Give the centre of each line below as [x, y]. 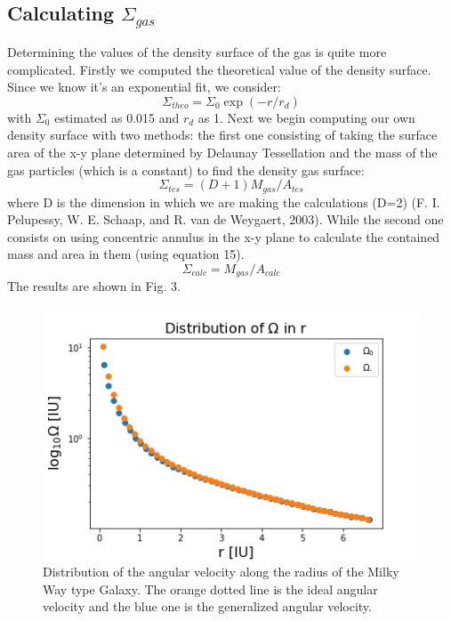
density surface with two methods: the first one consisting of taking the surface [222, 135]
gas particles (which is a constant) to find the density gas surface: [186, 169]
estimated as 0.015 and [117, 117]
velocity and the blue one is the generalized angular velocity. [207, 606]
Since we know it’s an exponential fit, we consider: [144, 87]
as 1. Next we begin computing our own [306, 117]
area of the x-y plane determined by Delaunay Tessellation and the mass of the [222, 152]
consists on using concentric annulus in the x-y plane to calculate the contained [224, 236]
